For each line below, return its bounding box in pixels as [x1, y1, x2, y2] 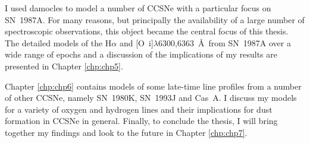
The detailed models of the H [5, 36, 112, 49]
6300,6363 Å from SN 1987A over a [158, 36, 291, 49]
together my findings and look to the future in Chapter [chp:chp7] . [5, 126, 248, 138]
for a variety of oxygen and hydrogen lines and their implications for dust [5, 103, 273, 115]
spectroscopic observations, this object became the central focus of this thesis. [5, 25, 289, 37]
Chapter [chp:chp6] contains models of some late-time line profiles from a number [5, 80, 302, 92]
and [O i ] [119, 36, 154, 49]
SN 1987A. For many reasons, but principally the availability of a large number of [5, 13, 305, 26]
